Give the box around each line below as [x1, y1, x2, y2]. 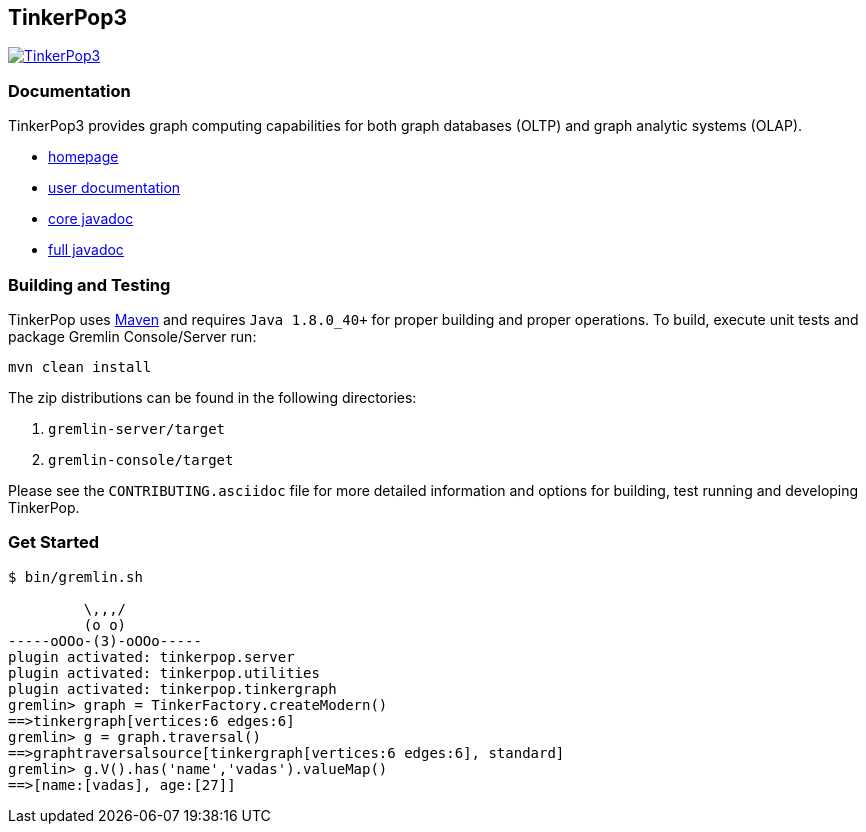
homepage [48, 148, 119, 166]
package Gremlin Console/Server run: [8, 327, 257, 345]
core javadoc [48, 210, 134, 228]
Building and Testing [8, 274, 171, 295]
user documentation [48, 179, 181, 197]
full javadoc [48, 241, 124, 259]
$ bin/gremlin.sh [8, 568, 143, 585]
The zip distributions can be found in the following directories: [8, 388, 417, 406]
